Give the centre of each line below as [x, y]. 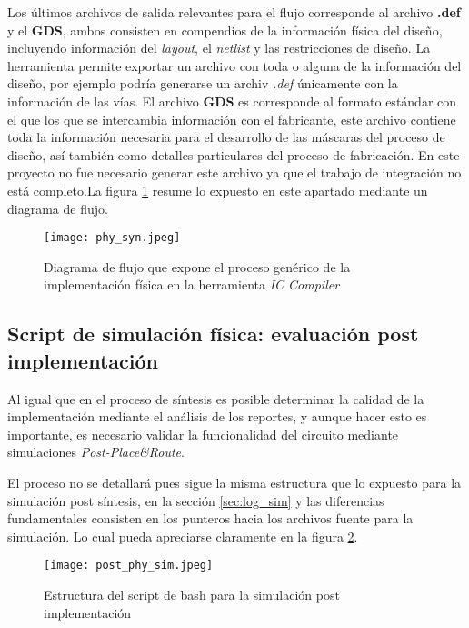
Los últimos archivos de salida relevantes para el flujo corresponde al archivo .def [234, 12]
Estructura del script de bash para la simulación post [192, 594]
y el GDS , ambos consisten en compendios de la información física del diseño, [225, 30]
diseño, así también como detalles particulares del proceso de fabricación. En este [234, 154]
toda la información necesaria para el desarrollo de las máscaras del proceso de [226, 137]
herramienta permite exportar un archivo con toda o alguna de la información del [234, 65]
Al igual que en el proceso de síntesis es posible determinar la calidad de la [216, 398]
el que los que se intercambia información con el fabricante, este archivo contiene [232, 119]
